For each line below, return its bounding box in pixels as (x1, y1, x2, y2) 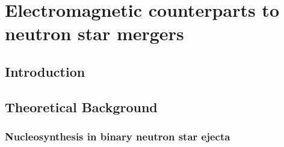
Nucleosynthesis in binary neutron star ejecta (5, 129, 230, 144)
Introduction (5, 62, 85, 80)
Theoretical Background (5, 97, 158, 116)
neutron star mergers (5, 21, 184, 46)
